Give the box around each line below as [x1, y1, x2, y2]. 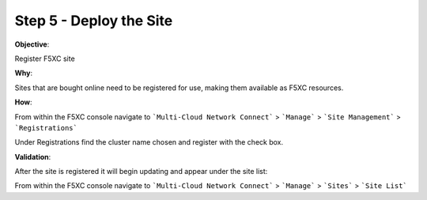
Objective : [14, 40, 50, 49]
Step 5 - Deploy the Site [14, 12, 173, 29]
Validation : [14, 152, 51, 161]
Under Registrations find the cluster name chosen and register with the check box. [14, 138, 284, 147]
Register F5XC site [14, 54, 75, 63]
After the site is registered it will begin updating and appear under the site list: [14, 167, 268, 176]
